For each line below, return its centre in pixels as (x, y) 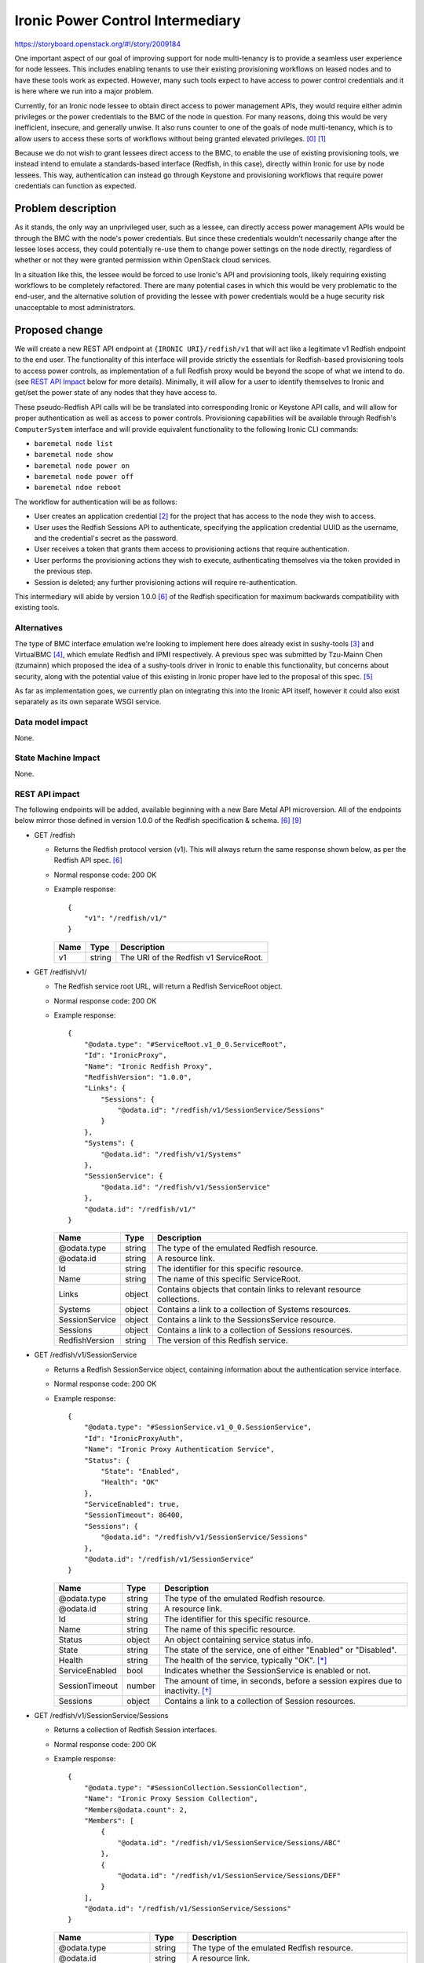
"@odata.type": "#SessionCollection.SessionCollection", (196, 1788)
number (141, 1686)
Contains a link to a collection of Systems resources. (254, 1310)
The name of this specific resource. (230, 1629)
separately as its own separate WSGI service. (88, 702)
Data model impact (51, 722)
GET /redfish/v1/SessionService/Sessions (101, 1715)
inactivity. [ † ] (188, 1691)
